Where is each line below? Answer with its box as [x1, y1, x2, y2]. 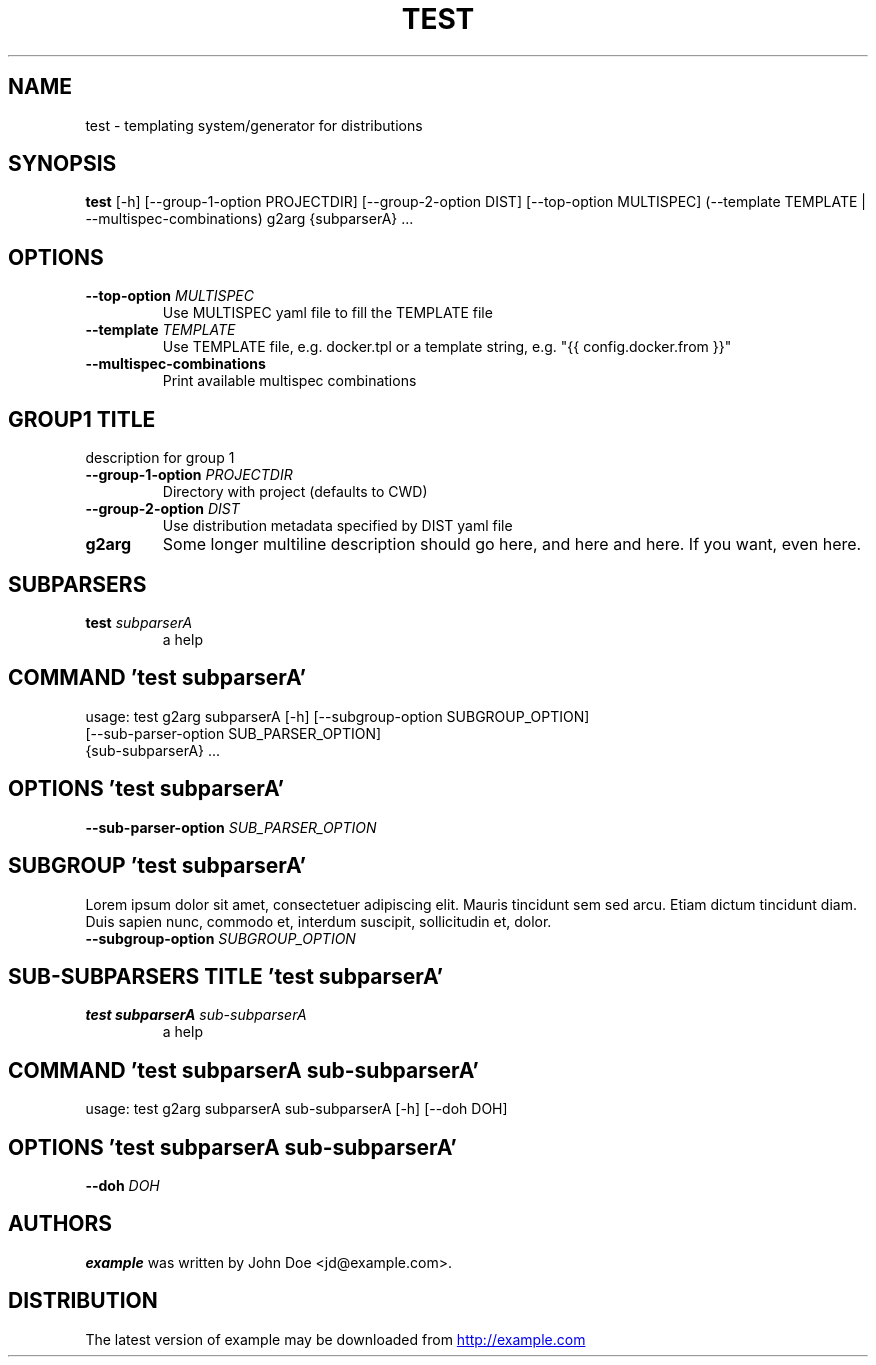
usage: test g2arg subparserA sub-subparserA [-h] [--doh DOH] [85, 1100, 508, 1118]
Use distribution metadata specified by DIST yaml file [162, 517, 513, 535]
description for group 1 [85, 449, 235, 467]
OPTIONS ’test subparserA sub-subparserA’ [8, 1134, 457, 1160]
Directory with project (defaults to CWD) [162, 483, 428, 501]
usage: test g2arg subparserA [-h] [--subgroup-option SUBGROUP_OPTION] [85, 707, 590, 725]
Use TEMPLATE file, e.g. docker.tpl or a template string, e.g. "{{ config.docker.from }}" [162, 338, 732, 356]
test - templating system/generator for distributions [85, 116, 423, 134]
